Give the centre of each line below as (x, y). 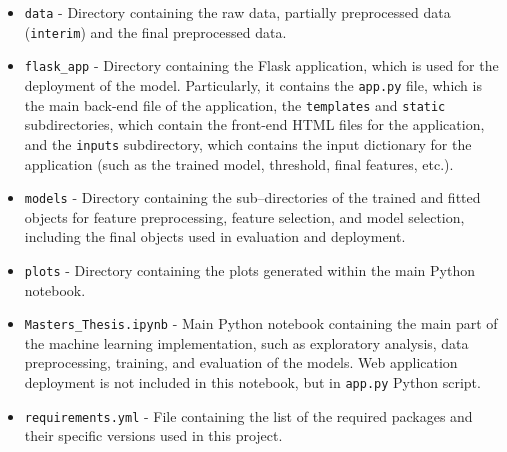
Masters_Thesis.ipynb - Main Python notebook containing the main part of (261, 323)
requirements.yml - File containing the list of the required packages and (248, 415)
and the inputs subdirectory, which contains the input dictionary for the (248, 143)
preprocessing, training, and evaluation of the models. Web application (241, 362)
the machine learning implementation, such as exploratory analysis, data (246, 342)
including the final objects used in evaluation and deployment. (215, 236)
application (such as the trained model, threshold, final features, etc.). (239, 163)
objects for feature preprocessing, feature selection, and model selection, (244, 216)
